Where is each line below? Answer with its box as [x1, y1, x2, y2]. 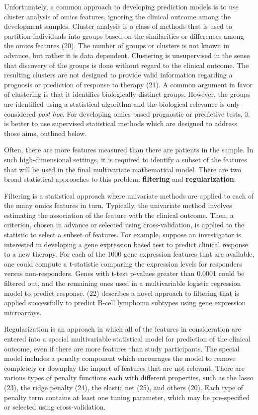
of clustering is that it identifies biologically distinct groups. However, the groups [4, 89, 251, 99]
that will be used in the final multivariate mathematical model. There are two [4, 164, 241, 174]
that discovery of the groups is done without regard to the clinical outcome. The [4, 60, 249, 70]
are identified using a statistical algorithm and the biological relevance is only [4, 98, 240, 109]
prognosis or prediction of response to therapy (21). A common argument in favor [4, 79, 253, 89]
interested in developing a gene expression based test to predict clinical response [4, 239, 249, 249]
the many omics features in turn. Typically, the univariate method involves [4, 200, 232, 210]
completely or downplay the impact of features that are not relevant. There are [4, 362, 245, 373]
